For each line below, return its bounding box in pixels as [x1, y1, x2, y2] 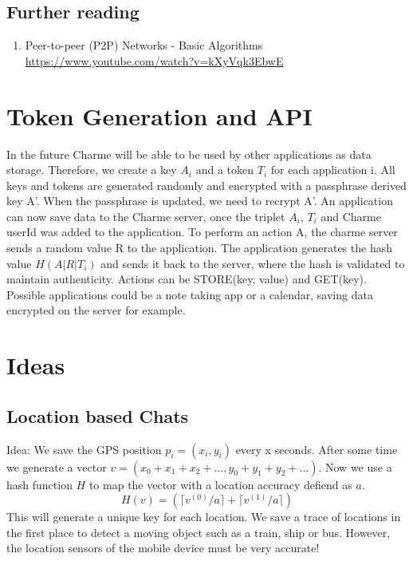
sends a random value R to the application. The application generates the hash [6, 239, 392, 256]
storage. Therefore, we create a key [6, 161, 177, 178]
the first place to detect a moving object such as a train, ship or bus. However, [6, 523, 391, 540]
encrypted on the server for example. [6, 302, 186, 318]
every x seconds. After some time [235, 441, 398, 457]
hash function [6, 476, 73, 492]
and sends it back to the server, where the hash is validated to [100, 255, 405, 271]
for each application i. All [270, 161, 395, 178]
